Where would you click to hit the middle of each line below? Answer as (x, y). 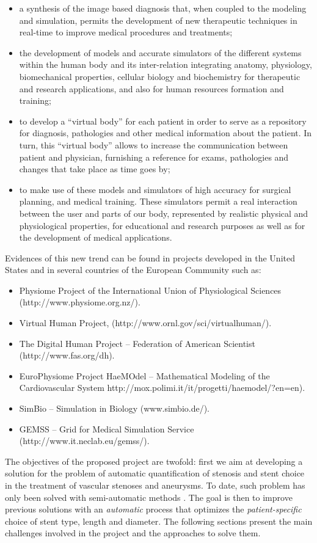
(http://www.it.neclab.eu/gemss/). (84, 441)
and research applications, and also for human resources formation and (151, 88)
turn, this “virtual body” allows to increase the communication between (154, 144)
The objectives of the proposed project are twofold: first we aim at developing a (154, 461)
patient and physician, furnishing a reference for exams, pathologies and (154, 157)
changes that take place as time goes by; (95, 169)
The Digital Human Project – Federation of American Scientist (137, 343)
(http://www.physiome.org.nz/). (80, 302)
